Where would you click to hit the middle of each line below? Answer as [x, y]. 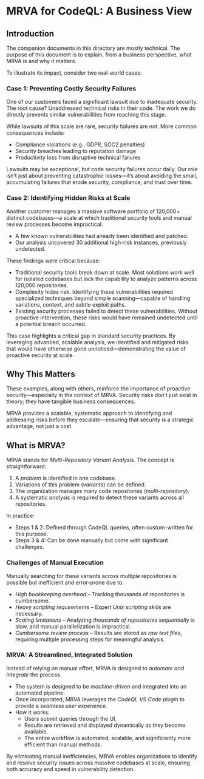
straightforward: [26, 466]
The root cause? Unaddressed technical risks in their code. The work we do [101, 108]
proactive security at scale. [40, 355]
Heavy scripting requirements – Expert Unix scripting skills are [93, 607]
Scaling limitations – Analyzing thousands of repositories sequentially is [105, 620]
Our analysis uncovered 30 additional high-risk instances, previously [101, 242]
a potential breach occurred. [51, 324]
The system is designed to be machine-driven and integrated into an [101, 686]
